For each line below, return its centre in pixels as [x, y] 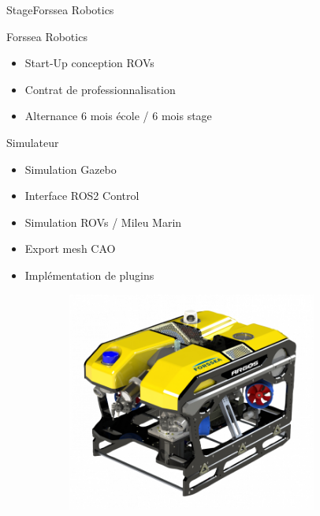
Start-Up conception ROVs [89, 63]
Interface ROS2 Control [82, 196]
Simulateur [33, 142]
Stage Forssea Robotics [60, 9]
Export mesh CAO [70, 249]
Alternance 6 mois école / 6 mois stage [118, 116]
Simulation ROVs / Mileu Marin [103, 222]
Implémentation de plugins [89, 275]
